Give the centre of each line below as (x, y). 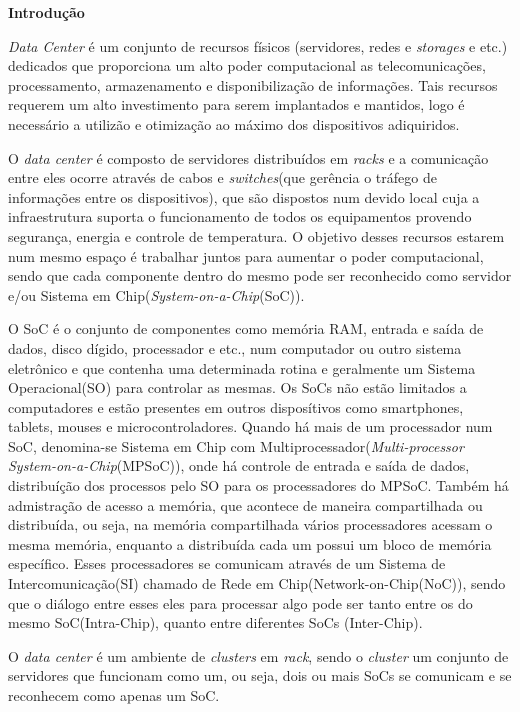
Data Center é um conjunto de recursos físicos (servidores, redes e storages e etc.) (258, 45)
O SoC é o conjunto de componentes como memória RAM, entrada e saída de (246, 328)
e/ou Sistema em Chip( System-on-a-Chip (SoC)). (156, 294)
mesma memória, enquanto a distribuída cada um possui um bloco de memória (250, 543)
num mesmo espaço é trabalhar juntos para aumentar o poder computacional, (246, 255)
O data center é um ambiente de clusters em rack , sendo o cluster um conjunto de (258, 655)
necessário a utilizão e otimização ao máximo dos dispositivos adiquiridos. (234, 123)
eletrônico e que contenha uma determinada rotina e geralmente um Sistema (242, 367)
